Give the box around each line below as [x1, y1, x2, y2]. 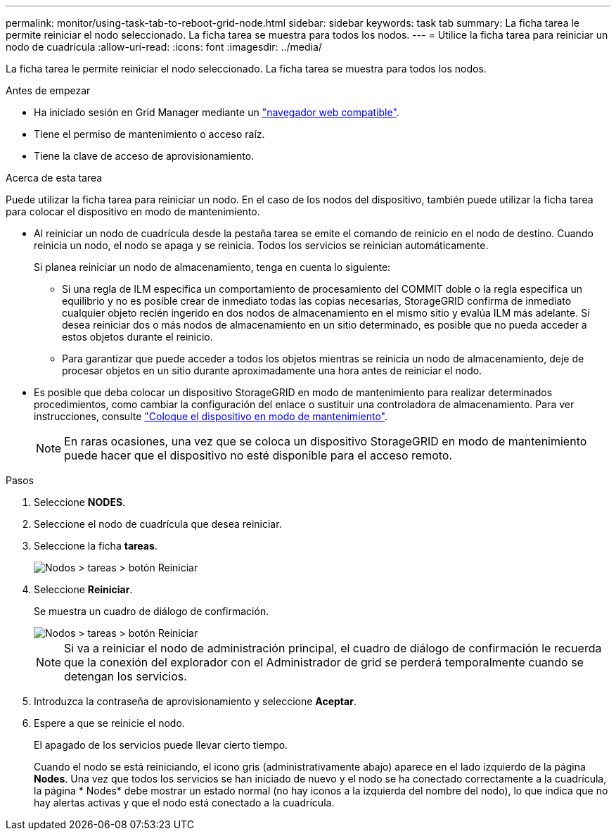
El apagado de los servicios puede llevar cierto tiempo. [34, 739, 288, 751]
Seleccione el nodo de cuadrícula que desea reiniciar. [34, 518, 282, 530]
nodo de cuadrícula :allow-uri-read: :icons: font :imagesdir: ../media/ [6, 41, 322, 53]
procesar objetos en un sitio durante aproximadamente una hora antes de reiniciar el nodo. [62, 365, 482, 376]
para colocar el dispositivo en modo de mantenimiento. [6, 205, 260, 217]
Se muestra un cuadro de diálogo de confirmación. [34, 605, 269, 617]
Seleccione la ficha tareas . [34, 540, 158, 552]
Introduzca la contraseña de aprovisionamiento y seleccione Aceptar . [34, 695, 357, 707]
